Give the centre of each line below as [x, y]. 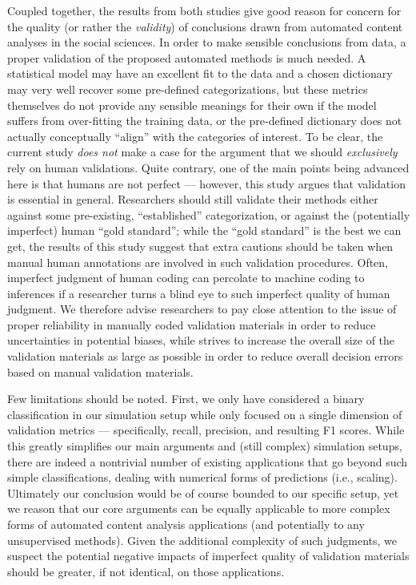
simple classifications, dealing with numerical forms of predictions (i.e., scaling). [202, 477]
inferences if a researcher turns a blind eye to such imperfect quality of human [199, 293]
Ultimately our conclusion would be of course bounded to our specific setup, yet [203, 492]
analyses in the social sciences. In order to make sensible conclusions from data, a [207, 42]
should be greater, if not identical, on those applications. [146, 571]
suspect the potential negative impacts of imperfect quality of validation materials [208, 556]
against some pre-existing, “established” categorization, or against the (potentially [209, 214]
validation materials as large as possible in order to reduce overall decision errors [205, 356]
